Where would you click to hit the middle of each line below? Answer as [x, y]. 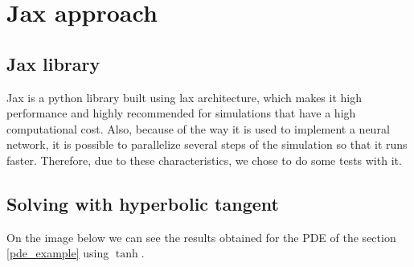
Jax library [53, 63]
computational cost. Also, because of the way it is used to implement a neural [198, 128]
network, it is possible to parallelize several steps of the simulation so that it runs [207, 144]
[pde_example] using [58, 253]
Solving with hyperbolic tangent [143, 203]
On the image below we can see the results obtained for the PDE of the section [201, 237]
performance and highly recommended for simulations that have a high [181, 113]
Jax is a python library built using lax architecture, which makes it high [184, 97]
